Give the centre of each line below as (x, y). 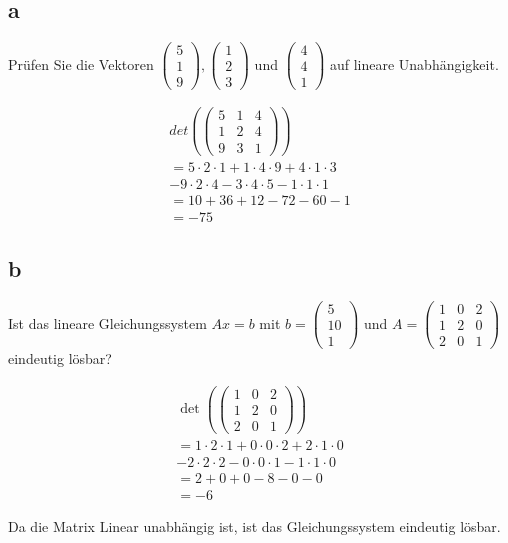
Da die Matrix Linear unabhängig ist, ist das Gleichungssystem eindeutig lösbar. (254, 526)
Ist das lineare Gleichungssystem (107, 322)
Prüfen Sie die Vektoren (81, 63)
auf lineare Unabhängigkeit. (414, 63)
